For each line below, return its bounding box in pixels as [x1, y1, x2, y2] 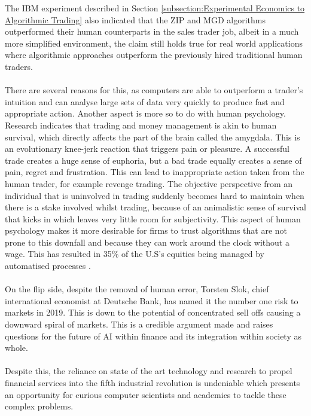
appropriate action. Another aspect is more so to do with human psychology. [5, 107, 286, 120]
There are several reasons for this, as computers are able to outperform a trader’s [5, 84, 303, 96]
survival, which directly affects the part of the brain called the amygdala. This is [5, 130, 300, 143]
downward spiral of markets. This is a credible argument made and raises [5, 318, 273, 331]
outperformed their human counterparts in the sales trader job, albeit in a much [5, 25, 299, 38]
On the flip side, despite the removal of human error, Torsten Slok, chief [5, 283, 269, 295]
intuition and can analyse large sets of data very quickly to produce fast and [5, 95, 285, 108]
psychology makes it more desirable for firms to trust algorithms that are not [5, 224, 288, 237]
